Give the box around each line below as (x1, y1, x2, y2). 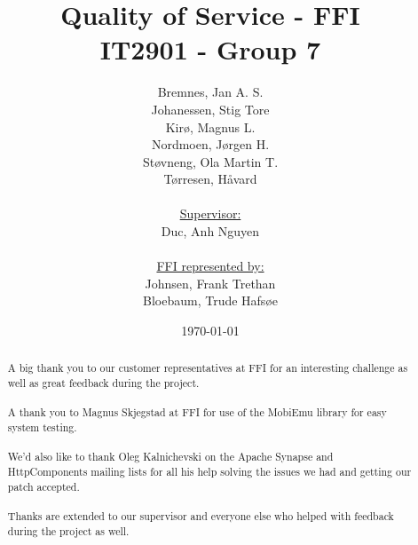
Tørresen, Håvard (163, 170, 257, 188)
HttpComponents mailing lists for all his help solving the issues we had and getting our (7, 464, 412, 479)
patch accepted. (7, 478, 80, 494)
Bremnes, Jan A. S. (157, 83, 264, 101)
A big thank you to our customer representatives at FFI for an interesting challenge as (7, 360, 408, 375)
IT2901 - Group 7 (99, 31, 321, 67)
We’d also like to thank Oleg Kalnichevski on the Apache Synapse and (7, 449, 334, 464)
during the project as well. (7, 523, 130, 538)
